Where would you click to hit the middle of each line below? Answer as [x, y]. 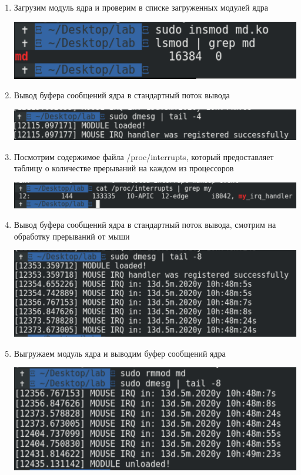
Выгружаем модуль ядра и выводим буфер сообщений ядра [120, 353]
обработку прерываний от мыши [72, 236]
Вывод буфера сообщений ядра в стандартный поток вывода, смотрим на [145, 225]
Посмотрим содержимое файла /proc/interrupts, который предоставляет [144, 156]
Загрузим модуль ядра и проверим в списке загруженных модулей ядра [141, 7]
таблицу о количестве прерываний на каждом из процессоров [124, 168]
